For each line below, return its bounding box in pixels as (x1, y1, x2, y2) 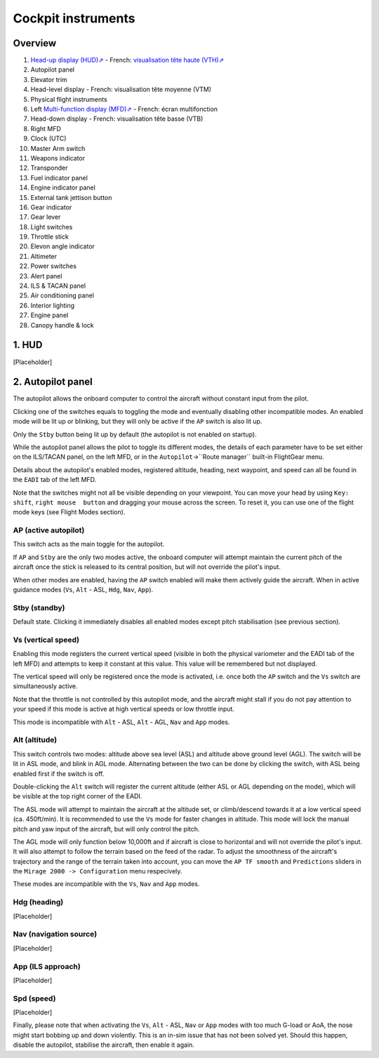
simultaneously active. (13, 682, 78, 690)
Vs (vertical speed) (13, 635, 80, 645)
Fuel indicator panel (30, 173, 88, 182)
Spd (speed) (13, 993, 56, 1003)
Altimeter (30, 252, 58, 260)
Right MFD (30, 124, 61, 133)
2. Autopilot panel (13, 376, 93, 388)
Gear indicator (30, 203, 72, 211)
